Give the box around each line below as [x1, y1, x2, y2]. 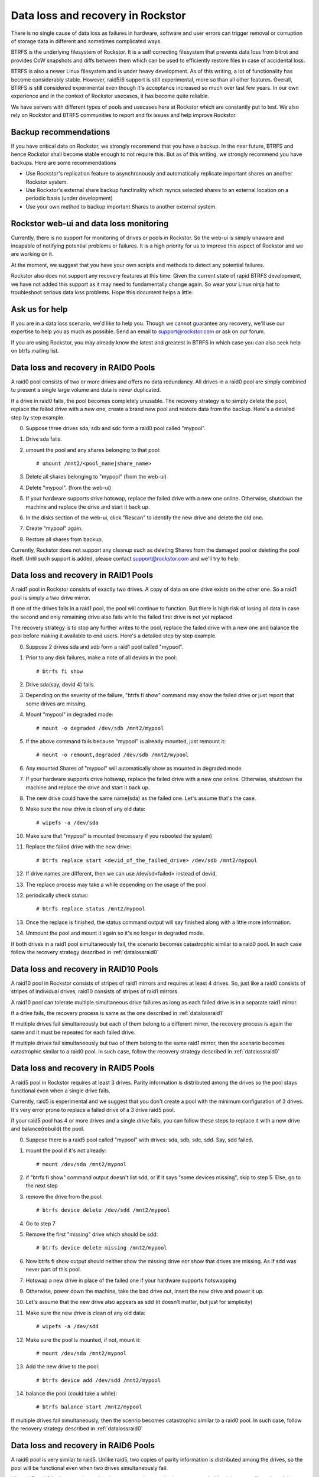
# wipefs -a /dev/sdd [36, 1323, 99, 1330]
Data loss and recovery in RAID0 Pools [11, 362, 155, 372]
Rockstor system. [25, 178, 68, 186]
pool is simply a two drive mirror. [11, 594, 91, 601]
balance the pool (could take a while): [25, 1390, 118, 1397]
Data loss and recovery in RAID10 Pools [11, 964, 159, 974]
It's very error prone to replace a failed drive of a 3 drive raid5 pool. [11, 1106, 175, 1113]
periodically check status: [25, 892, 89, 899]
